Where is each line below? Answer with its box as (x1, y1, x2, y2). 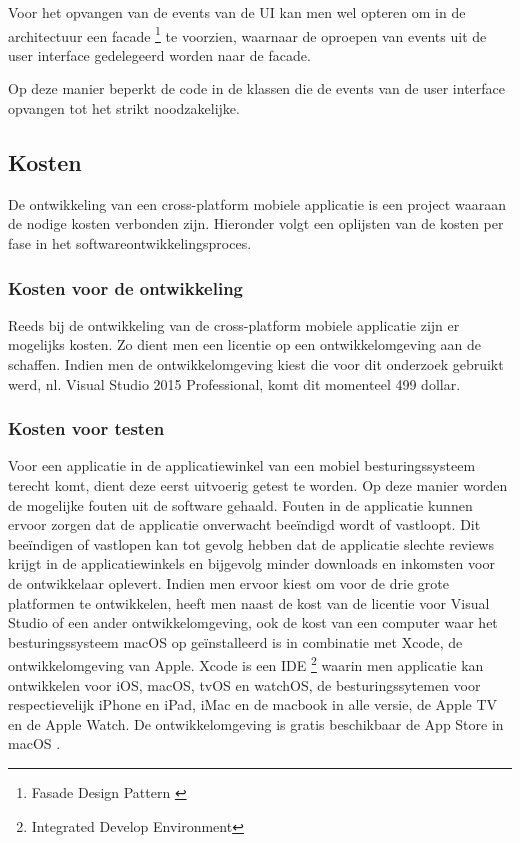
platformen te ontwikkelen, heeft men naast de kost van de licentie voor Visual (8, 592, 490, 613)
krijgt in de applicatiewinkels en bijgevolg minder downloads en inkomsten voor (8, 553, 495, 574)
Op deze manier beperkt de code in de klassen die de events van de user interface (8, 78, 506, 99)
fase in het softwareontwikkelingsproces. (8, 233, 252, 254)
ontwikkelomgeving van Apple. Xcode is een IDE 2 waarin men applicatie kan (8, 652, 484, 676)
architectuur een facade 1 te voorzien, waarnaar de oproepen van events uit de (8, 22, 487, 46)
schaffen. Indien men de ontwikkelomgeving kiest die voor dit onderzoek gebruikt (8, 354, 504, 375)
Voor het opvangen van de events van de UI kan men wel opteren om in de (8, 2, 466, 22)
